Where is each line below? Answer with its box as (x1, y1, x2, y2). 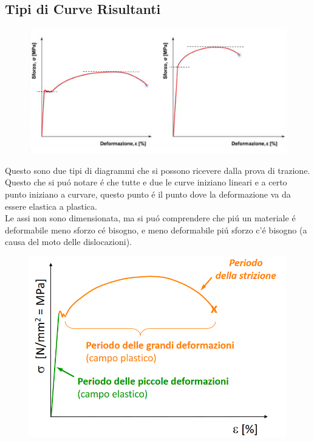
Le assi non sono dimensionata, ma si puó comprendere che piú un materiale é (5, 212, 296, 224)
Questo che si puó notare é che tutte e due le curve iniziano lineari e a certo (5, 176, 287, 188)
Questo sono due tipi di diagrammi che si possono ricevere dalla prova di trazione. (5, 164, 310, 176)
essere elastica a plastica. (5, 199, 97, 212)
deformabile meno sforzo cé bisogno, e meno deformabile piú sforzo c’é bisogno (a (5, 223, 307, 236)
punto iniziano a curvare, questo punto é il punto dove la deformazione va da (5, 187, 291, 200)
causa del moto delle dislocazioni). (5, 235, 132, 248)
